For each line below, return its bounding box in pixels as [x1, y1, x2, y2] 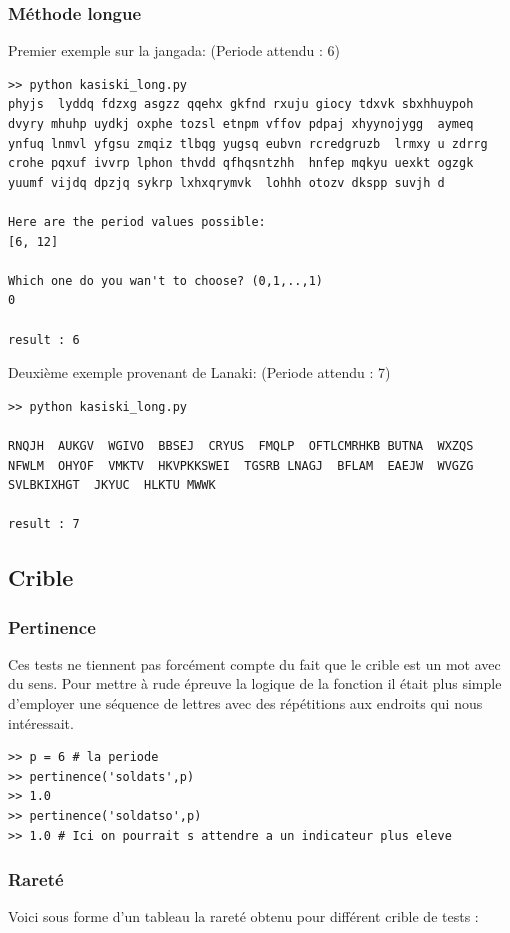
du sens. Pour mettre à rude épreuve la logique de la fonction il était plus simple [8, 673, 502, 694]
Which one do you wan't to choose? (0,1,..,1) [8, 273, 323, 288]
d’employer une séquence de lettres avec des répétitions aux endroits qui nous [8, 693, 483, 714]
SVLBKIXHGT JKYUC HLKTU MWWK [8, 478, 216, 493]
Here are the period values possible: [8, 214, 266, 229]
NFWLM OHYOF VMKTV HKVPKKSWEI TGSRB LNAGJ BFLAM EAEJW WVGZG [8, 458, 474, 473]
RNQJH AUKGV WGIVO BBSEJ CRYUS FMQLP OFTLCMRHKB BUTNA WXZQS [8, 438, 474, 453]
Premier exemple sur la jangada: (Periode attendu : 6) [8, 40, 340, 61]
